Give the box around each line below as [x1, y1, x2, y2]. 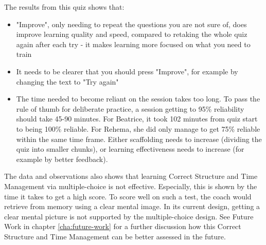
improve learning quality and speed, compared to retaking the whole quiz [16, 29, 247, 39]
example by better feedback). [16, 153, 108, 164]
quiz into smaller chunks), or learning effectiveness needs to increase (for [16, 144, 244, 154]
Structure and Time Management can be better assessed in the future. [4, 231, 226, 241]
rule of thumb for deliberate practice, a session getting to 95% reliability [16, 103, 244, 114]
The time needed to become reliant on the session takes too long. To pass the [16, 93, 260, 104]
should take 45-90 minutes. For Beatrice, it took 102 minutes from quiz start [16, 113, 258, 124]
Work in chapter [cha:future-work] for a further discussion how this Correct [4, 221, 241, 232]
